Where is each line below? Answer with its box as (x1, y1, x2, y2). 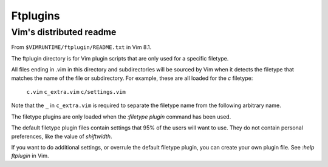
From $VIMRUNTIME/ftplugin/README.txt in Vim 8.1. (11, 44, 152, 51)
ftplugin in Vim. (11, 152, 49, 160)
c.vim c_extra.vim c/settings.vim (26, 88, 126, 95)
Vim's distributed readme (11, 27, 117, 38)
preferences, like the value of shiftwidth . (11, 133, 112, 140)
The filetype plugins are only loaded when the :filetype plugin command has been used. (11, 113, 231, 120)
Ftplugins (11, 9, 60, 22)
